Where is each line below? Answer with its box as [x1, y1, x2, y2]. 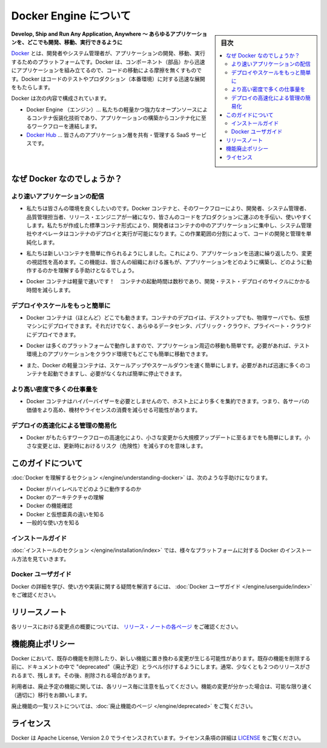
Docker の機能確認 [26, 502, 73, 510]
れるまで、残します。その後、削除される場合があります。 [11, 672, 154, 679]
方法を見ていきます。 [16, 555, 70, 562]
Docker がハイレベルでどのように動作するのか [26, 485, 142, 493]
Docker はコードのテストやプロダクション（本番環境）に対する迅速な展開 [21, 75, 205, 82]
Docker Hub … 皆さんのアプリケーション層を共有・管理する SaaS [26, 131, 190, 139]
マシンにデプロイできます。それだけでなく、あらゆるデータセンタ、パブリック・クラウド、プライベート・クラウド [26, 323, 312, 330]
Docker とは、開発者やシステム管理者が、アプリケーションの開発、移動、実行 [11, 50, 206, 57]
